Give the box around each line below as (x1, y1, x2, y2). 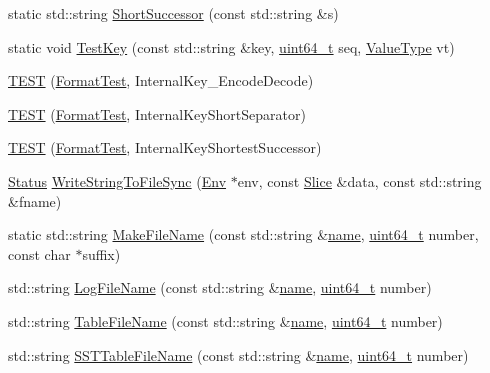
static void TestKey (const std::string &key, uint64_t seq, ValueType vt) (8, 36, 455, 57)
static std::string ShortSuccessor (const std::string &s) (8, 3, 339, 23)
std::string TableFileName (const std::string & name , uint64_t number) (8, 310, 443, 331)
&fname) (8, 190, 62, 211)
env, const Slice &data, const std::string (237, 170, 482, 191)
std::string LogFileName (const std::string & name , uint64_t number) (8, 277, 432, 298)
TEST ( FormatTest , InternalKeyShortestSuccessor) (8, 137, 322, 158)
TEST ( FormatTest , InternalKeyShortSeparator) (8, 103, 306, 124)
